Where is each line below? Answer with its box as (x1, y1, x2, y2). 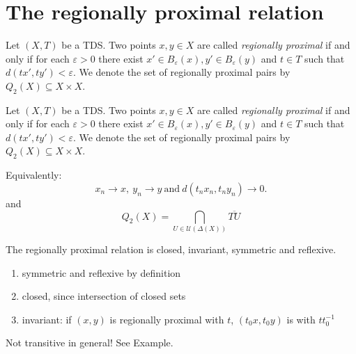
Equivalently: (6, 168, 62, 182)
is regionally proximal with (109, 312, 224, 326)
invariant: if (22, 312, 72, 326)
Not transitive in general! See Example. (6, 335, 173, 350)
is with (286, 312, 316, 326)
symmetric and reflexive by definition (22, 265, 181, 280)
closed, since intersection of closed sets (22, 289, 186, 303)
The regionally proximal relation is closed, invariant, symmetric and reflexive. (6, 242, 336, 257)
